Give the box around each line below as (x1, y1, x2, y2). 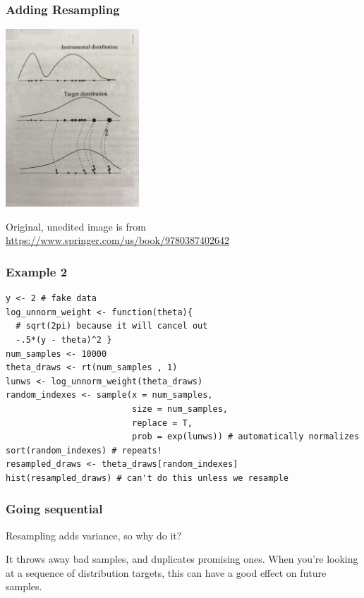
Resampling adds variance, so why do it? (6, 527, 182, 542)
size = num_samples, (131, 403, 229, 414)
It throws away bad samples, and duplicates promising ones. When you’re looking (6, 551, 358, 566)
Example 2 (6, 262, 68, 280)
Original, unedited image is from (6, 219, 146, 233)
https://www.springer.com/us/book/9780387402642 (6, 233, 229, 248)
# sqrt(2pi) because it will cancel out (16, 321, 208, 331)
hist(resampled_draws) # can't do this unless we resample (6, 472, 289, 483)
